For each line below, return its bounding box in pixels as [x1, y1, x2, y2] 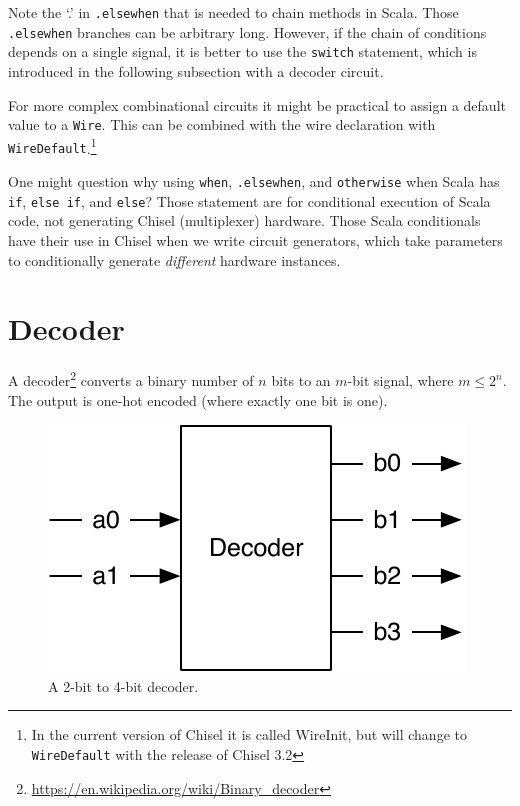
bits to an [271, 370, 331, 390]
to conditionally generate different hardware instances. [8, 249, 341, 270]
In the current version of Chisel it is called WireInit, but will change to [31, 724, 467, 745]
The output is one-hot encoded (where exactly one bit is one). [8, 389, 388, 410]
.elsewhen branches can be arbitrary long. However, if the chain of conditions [8, 21, 487, 42]
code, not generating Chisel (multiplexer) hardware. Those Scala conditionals [8, 210, 481, 231]
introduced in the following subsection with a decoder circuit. [8, 60, 384, 81]
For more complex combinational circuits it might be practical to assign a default [8, 94, 506, 115]
